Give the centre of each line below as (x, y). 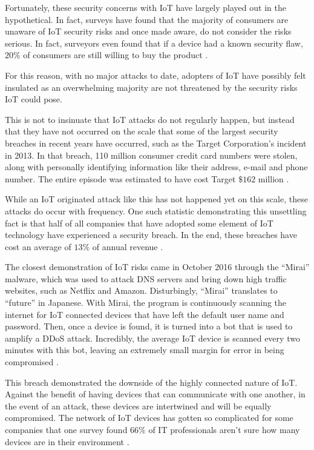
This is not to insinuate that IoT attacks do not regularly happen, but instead (150, 119)
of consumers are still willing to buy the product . (116, 55)
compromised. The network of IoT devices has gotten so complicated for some (149, 418)
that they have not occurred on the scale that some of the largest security (142, 131)
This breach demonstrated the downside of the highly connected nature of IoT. (151, 382)
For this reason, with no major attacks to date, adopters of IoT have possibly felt (155, 75)
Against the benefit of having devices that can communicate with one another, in (155, 394)
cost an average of (38, 246)
